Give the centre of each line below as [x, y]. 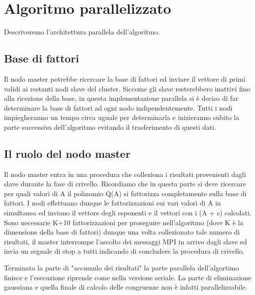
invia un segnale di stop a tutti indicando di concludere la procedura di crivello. [124, 251]
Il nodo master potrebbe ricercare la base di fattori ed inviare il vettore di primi [125, 78]
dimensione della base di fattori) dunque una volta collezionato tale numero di [122, 232]
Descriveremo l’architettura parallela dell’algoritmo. [82, 32]
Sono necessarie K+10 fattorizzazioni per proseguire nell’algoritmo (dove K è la [124, 222]
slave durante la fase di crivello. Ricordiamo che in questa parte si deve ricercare [125, 184]
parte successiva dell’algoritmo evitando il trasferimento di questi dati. [110, 127]
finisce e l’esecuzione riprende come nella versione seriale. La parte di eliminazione [128, 277]
